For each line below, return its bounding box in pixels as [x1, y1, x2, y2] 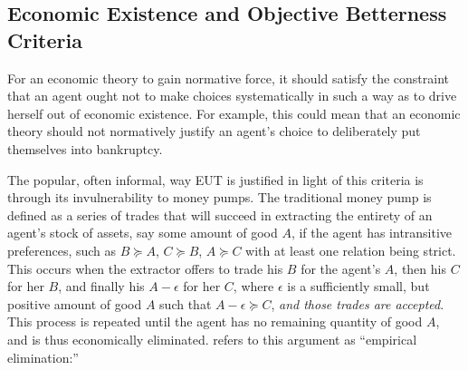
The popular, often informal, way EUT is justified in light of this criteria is [7, 170, 424, 189]
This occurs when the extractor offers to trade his [7, 258, 283, 277]
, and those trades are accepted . [271, 294, 444, 313]
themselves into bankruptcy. [7, 139, 163, 158]
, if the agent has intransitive [291, 223, 453, 242]
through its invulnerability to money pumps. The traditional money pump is [7, 188, 432, 207]
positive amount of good [7, 294, 142, 313]
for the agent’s [301, 258, 381, 277]
